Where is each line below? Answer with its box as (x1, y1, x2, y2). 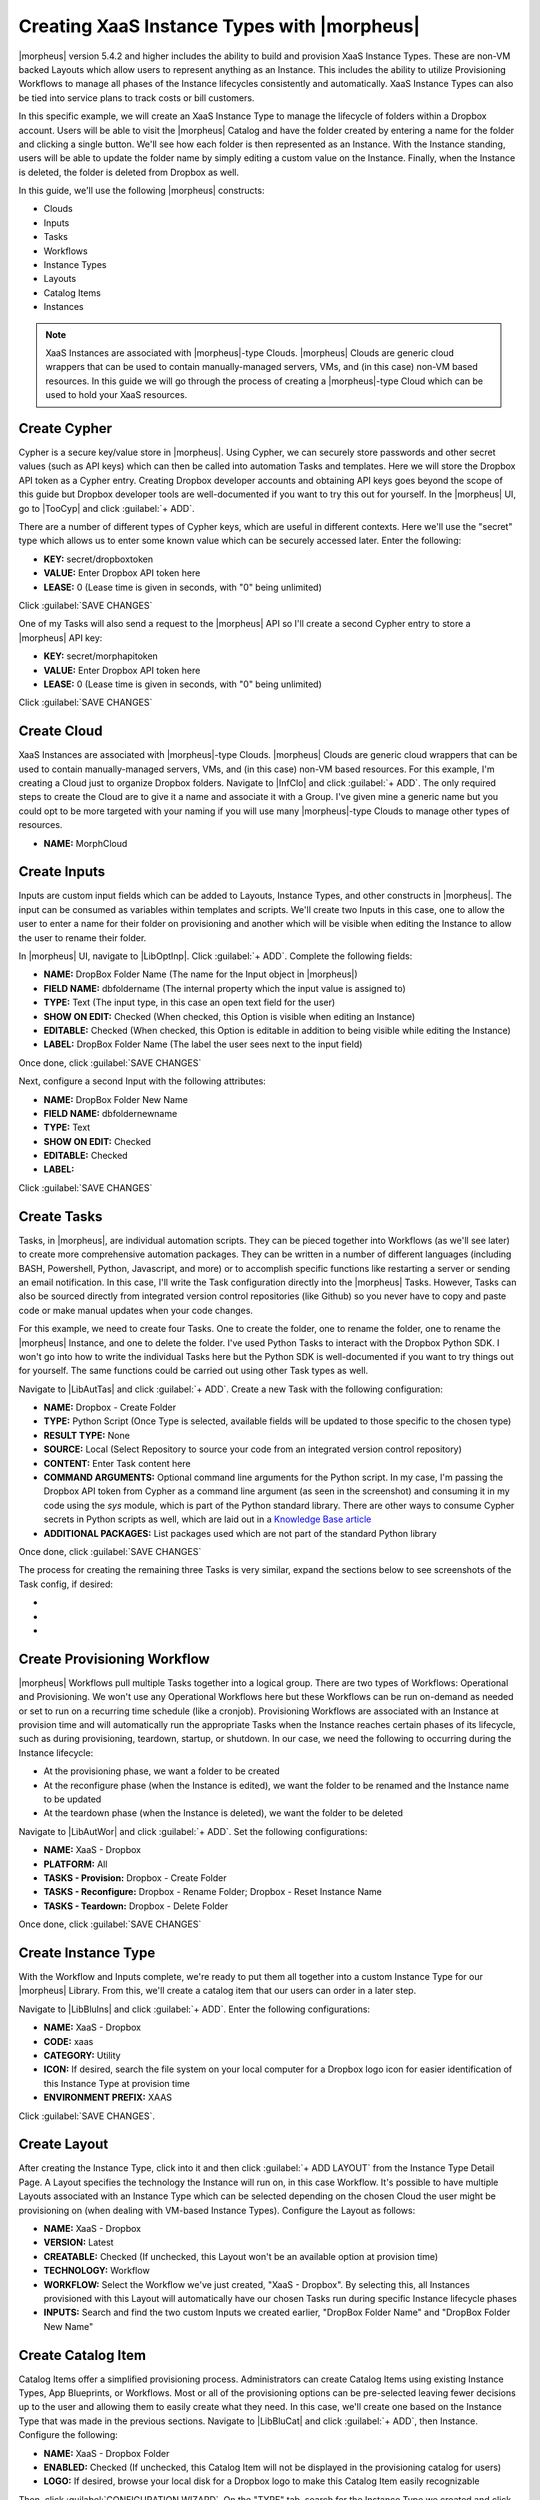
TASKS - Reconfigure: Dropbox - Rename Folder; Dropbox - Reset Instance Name (43, 1886, 382, 1898)
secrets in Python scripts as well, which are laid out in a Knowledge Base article (43, 1513, 372, 1525)
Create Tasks (18, 1208, 103, 1225)
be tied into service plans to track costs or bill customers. (18, 91, 255, 104)
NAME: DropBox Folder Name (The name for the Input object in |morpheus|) (43, 968, 359, 980)
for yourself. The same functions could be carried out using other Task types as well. (18, 1365, 369, 1377)
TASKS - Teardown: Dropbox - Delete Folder (43, 1900, 229, 1912)
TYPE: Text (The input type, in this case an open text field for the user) (43, 996, 336, 1009)
